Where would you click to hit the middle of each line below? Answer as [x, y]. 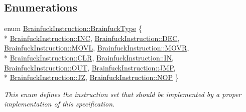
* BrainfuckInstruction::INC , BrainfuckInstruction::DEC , [92, 38]
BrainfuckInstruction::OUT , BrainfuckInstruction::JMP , [90, 67]
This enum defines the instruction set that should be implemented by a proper [123, 94]
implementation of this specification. [59, 104]
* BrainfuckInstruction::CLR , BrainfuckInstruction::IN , [89, 57]
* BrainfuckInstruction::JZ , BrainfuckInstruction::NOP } [91, 77]
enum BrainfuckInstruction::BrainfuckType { [73, 28]
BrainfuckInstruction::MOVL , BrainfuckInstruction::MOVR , [97, 48]
